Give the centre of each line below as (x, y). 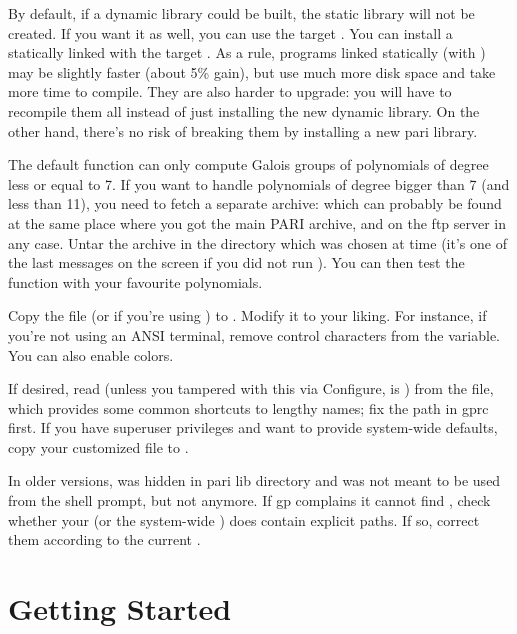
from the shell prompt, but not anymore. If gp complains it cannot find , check (249, 500)
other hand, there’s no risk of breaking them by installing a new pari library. (243, 130)
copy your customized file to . (98, 446)
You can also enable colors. (91, 354)
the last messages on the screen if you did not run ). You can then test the (236, 262)
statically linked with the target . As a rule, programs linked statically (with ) (247, 52)
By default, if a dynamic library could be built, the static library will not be (241, 13)
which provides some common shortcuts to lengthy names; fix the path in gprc (248, 407)
